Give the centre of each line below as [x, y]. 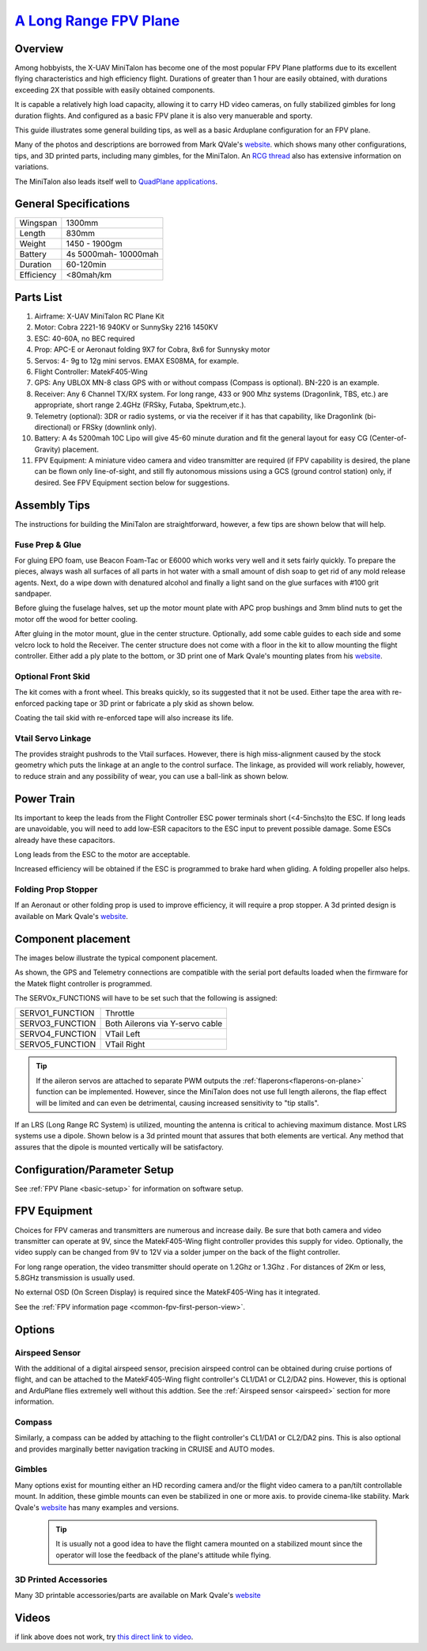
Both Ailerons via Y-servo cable [164, 1024]
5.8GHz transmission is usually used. [75, 1278]
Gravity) [47, 449]
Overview [39, 49]
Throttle [120, 1013]
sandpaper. [33, 593]
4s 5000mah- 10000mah [112, 254]
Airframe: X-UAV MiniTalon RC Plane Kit [100, 316]
